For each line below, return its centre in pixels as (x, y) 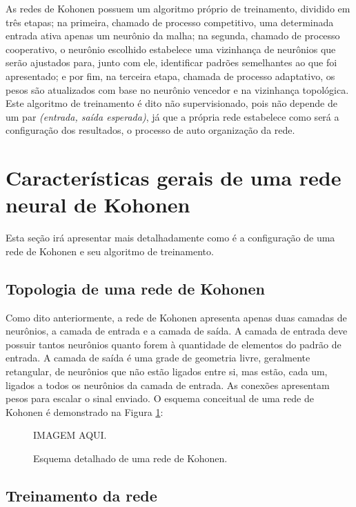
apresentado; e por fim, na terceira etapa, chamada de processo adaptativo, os (170, 76)
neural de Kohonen (98, 205)
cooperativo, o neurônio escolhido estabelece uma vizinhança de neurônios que (171, 49)
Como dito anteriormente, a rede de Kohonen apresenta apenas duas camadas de (176, 317)
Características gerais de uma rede (174, 178)
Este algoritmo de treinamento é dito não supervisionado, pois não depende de (171, 103)
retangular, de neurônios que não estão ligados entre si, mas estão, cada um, (167, 371)
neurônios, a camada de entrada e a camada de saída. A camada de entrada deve (177, 331)
